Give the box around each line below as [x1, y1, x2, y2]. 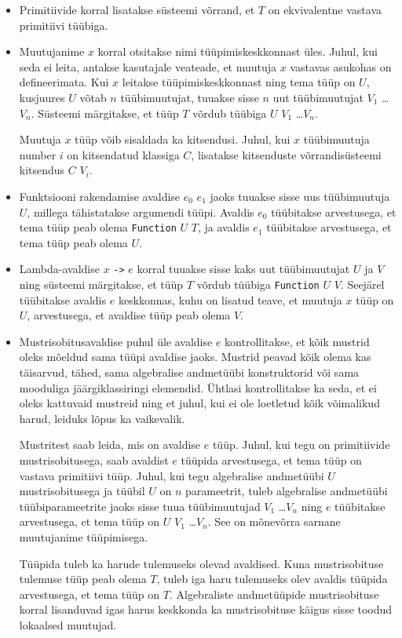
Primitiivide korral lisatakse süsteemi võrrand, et [19, 2, 255, 17]
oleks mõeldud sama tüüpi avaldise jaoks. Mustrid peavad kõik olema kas [19, 348, 371, 365]
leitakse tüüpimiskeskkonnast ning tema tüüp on [122, 74, 356, 90]
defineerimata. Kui [19, 74, 109, 90]
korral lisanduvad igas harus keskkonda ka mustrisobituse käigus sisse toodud [19, 601, 393, 618]
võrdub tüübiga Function [196, 276, 320, 293]
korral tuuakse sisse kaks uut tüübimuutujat [137, 261, 350, 277]
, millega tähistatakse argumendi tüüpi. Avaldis [27, 203, 254, 220]
